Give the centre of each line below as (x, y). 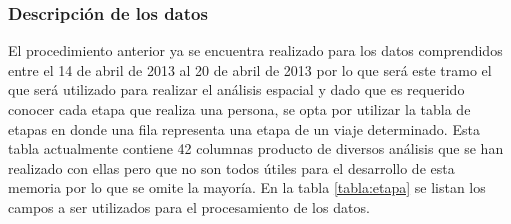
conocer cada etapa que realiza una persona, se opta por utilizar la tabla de (239, 109)
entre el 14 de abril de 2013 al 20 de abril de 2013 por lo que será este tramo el (250, 69)
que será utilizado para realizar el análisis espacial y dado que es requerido (236, 89)
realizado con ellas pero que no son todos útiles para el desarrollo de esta (231, 167)
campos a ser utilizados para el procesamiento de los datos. (189, 206)
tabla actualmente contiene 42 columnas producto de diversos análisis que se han (256, 148)
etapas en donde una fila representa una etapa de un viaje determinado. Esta (244, 128)
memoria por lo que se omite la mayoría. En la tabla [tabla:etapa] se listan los (247, 187)
